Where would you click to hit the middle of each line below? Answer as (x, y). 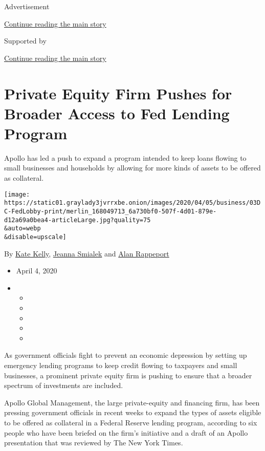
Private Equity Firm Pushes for (118, 93)
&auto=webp (23, 229)
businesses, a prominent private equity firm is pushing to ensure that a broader (128, 375)
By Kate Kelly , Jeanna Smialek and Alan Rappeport (87, 253)
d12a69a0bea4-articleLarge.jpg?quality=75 (78, 220)
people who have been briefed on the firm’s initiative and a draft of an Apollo (126, 432)
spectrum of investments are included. (64, 385)
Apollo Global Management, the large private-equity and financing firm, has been (132, 402)
